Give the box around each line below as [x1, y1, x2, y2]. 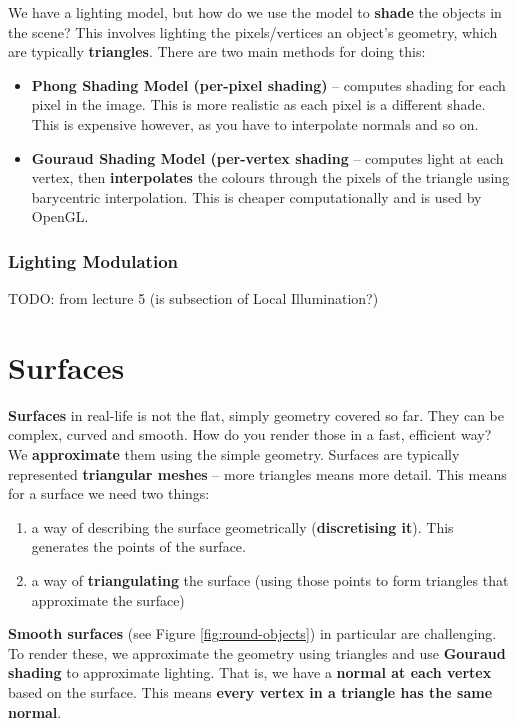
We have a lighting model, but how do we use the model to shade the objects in [8, 2, 502, 22]
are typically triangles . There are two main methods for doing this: [8, 41, 426, 62]
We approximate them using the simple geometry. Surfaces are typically [8, 444, 460, 465]
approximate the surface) [31, 589, 185, 610]
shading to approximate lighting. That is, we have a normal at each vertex [8, 662, 492, 683]
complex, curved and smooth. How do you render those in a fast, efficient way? [8, 424, 492, 445]
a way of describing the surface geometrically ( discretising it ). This [31, 516, 454, 537]
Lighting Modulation [8, 248, 178, 273]
